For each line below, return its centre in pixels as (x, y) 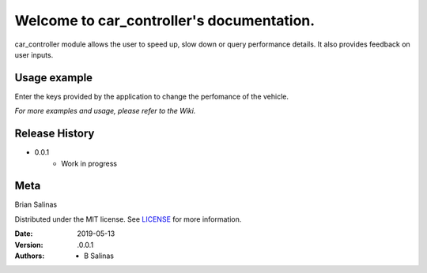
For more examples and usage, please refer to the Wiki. (105, 111)
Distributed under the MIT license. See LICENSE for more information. (128, 219)
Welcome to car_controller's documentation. (165, 21)
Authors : (30, 256)
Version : (29, 245)
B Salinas (99, 256)
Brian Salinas (36, 204)
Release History (55, 134)
